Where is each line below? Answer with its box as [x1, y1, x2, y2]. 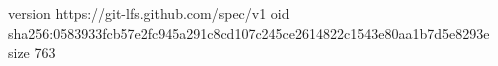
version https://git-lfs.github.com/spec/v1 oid [8, 3, 290, 23]
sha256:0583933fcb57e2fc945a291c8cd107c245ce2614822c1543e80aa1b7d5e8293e [8, 22, 490, 43]
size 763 [8, 42, 56, 63]
